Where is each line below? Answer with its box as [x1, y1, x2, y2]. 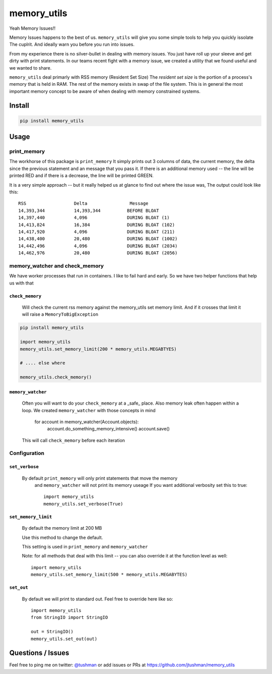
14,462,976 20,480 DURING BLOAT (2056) [18, 250, 178, 256]
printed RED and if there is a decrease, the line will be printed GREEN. [9, 173, 154, 179]
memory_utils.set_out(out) [31, 636, 98, 642]
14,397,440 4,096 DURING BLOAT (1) [18, 215, 170, 220]
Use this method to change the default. [22, 534, 103, 540]
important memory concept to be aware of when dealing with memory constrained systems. [9, 88, 201, 94]
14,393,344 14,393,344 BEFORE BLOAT [18, 207, 159, 213]
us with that [9, 280, 34, 286]
